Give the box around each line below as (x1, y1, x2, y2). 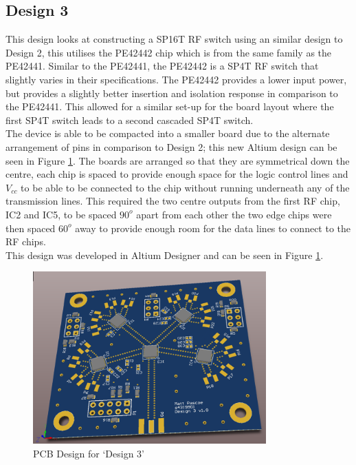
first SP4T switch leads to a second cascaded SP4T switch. (5, 112, 254, 127)
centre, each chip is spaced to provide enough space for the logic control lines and (5, 167, 348, 181)
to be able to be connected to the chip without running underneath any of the (21, 180, 350, 194)
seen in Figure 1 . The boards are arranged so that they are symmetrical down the (5, 153, 350, 167)
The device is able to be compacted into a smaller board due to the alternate (5, 126, 330, 141)
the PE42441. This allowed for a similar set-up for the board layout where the (5, 99, 334, 114)
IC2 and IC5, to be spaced (5, 207, 117, 221)
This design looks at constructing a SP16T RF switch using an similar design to (5, 32, 343, 46)
